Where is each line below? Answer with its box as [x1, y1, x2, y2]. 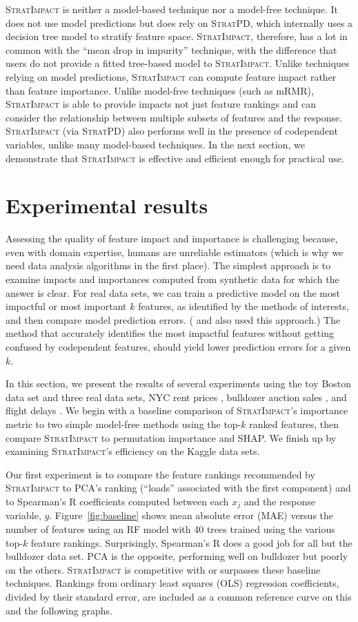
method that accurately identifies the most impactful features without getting [6, 326, 334, 340]
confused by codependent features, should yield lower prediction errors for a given [6, 340, 351, 353]
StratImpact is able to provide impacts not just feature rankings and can [6, 97, 316, 111]
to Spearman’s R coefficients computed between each [6, 494, 229, 508]
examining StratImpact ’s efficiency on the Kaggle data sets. [6, 444, 260, 458]
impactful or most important [6, 299, 127, 313]
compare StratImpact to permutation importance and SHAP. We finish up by [6, 430, 337, 445]
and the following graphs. [6, 603, 112, 617]
